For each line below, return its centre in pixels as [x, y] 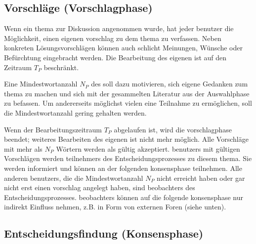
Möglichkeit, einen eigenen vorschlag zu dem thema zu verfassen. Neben [113, 38]
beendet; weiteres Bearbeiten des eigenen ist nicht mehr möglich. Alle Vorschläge [126, 139]
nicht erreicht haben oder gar [201, 178]
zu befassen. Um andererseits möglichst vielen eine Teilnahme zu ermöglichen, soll [128, 103]
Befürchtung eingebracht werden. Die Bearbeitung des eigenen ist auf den [115, 57]
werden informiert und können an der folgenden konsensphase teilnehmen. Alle [123, 168]
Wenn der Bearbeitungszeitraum [53, 129]
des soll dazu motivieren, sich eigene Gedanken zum [170, 84]
